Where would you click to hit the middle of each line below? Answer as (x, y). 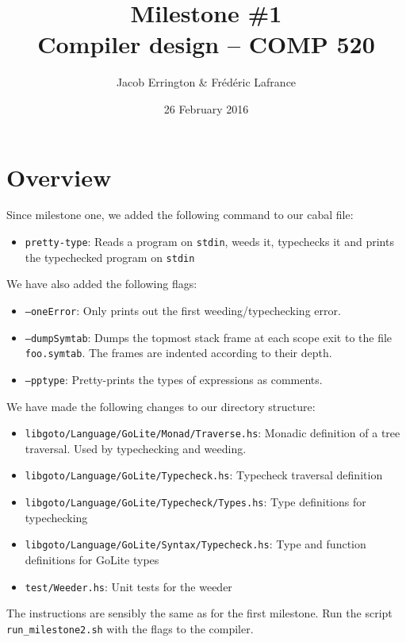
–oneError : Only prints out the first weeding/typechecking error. (183, 310)
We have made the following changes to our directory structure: (161, 406)
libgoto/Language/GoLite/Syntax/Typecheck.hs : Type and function (195, 544)
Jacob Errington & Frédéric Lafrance (206, 82)
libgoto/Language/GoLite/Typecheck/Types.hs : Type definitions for (195, 502)
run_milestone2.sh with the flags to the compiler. (130, 628)
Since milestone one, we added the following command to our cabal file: (180, 215)
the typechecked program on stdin (110, 257)
